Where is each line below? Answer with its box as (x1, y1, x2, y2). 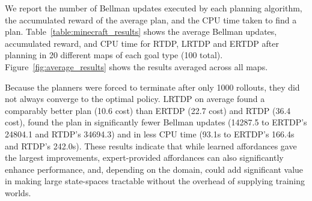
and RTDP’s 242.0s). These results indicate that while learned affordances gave (5, 139, 297, 152)
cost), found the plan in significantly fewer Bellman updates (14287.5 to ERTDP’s (5, 116, 307, 128)
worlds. (5, 186, 31, 199)
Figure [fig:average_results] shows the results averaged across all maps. (5, 60, 268, 73)
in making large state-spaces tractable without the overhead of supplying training (5, 175, 305, 187)
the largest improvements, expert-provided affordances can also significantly (5, 151, 284, 164)
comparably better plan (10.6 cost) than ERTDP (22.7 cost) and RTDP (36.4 (5, 104, 291, 116)
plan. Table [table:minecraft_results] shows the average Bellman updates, (5, 25, 277, 38)
